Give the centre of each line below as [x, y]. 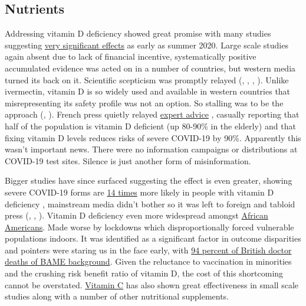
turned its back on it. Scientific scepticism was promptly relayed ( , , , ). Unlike [147, 79]
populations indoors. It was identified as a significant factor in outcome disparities [153, 238]
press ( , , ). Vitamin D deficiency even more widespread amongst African [136, 215]
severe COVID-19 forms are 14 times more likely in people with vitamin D [139, 192]
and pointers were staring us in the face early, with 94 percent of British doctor [148, 250]
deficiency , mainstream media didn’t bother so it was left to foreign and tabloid [150, 204]
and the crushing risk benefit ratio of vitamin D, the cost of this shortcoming [144, 273]
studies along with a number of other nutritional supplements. [117, 296]
